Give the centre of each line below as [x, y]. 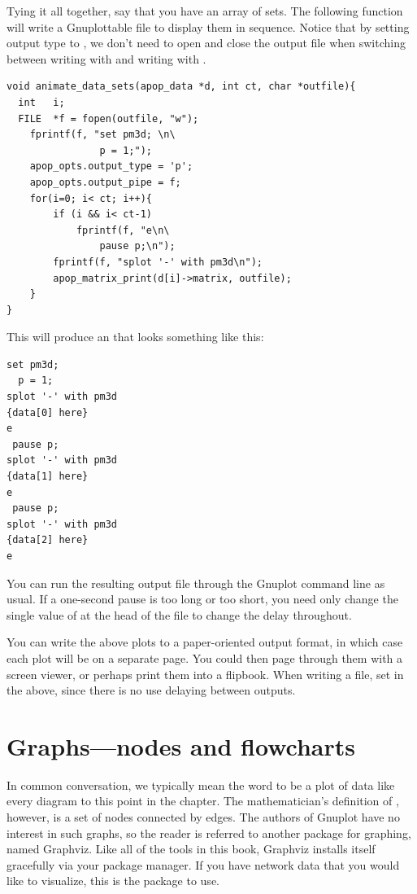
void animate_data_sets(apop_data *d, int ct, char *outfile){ [181, 87]
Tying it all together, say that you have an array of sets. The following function [205, 11]
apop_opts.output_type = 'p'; [111, 167]
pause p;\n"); [137, 246]
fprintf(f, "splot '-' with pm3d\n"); [158, 262]
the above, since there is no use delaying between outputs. [151, 690]
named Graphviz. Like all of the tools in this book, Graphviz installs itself [191, 849]
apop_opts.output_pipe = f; [105, 182]
